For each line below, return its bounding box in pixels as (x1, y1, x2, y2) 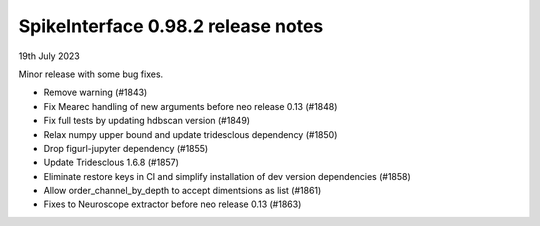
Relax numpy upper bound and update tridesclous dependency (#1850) (43, 128, 338, 140)
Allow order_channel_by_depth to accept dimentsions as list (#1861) (43, 185, 322, 197)
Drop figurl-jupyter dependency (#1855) (43, 142, 209, 154)
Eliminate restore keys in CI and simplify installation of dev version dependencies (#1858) (43, 170, 412, 182)
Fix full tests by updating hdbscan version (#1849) (43, 115, 250, 127)
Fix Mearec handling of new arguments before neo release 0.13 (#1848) (43, 100, 338, 112)
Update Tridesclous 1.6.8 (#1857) (43, 156, 180, 169)
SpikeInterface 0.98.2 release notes (18, 15, 324, 37)
